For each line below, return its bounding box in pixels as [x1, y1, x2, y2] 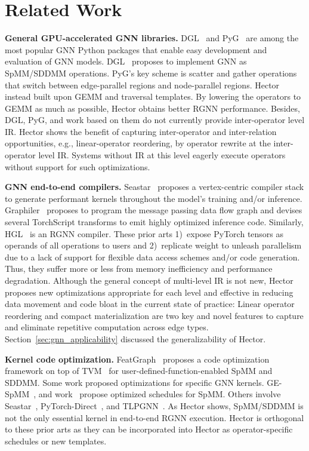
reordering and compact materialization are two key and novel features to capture [5, 309, 304, 321]
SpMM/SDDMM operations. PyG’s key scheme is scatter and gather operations [5, 66, 297, 79]
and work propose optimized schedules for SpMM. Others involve [38, 388, 281, 400]
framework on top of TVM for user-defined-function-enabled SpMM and [5, 364, 273, 377]
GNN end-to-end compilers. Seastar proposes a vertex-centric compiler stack [5, 180, 304, 193]
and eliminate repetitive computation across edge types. [5, 321, 209, 333]
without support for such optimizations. [5, 160, 150, 173]
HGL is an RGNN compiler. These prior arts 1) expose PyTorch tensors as [5, 227, 284, 240]
